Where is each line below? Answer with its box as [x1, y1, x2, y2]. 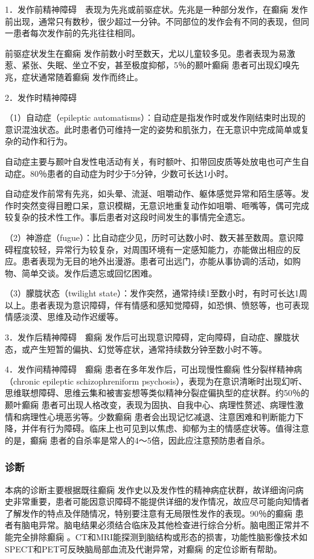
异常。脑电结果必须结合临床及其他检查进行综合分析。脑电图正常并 [38, 519, 301, 531]
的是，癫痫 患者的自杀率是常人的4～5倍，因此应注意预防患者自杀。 [5, 433, 270, 446]
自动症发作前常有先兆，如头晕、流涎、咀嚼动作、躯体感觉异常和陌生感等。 [5, 187, 301, 200]
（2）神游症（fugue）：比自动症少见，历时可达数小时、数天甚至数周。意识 [5, 231, 296, 243]
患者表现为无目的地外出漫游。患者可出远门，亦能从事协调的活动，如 [21, 255, 292, 267]
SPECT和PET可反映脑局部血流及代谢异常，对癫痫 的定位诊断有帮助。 [5, 542, 282, 555]
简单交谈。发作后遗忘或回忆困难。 [21, 266, 157, 279]
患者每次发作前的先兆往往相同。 [13, 27, 140, 39]
